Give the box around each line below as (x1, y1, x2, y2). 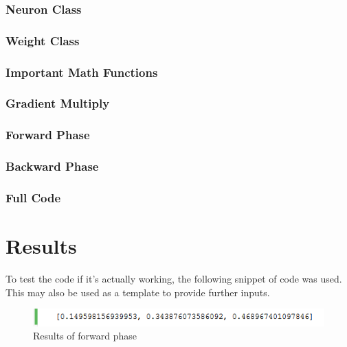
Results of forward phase (33, 328, 137, 343)
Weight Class (5, 32, 80, 49)
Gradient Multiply (5, 95, 110, 112)
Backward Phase (5, 158, 99, 175)
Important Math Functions (5, 63, 158, 80)
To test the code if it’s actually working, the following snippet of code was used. (5, 272, 342, 286)
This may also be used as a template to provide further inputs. (5, 285, 270, 299)
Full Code (5, 189, 61, 206)
